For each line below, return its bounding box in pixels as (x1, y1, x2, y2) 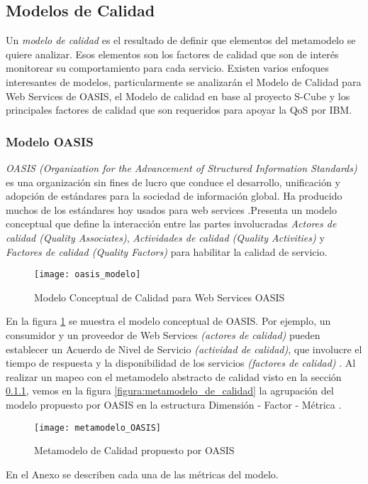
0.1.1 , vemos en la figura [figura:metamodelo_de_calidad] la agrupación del (6, 383, 334, 398)
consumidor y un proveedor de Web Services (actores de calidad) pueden (6, 327, 320, 342)
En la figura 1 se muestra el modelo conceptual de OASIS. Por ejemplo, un (6, 313, 331, 328)
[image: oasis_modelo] (34, 269, 141, 280)
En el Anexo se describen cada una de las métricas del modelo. (6, 466, 279, 481)
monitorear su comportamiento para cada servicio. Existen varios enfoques (6, 60, 329, 75)
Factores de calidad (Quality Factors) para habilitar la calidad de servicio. (6, 244, 328, 259)
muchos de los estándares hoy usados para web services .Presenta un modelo (6, 202, 337, 217)
